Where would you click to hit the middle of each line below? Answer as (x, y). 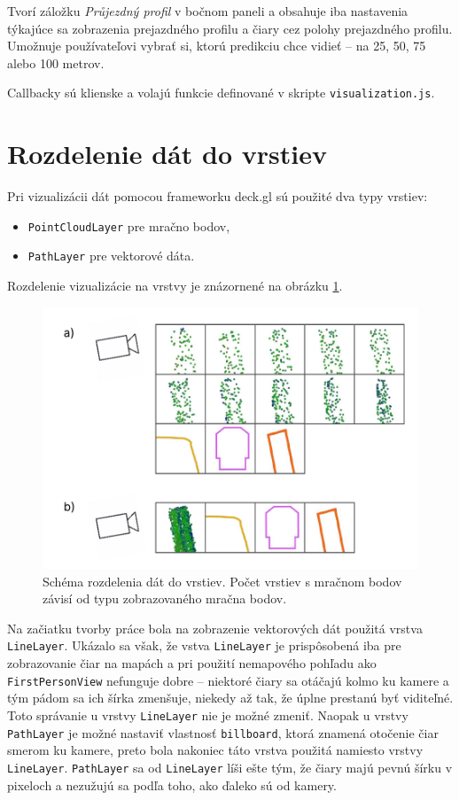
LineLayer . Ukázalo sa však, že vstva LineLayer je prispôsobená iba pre (204, 645)
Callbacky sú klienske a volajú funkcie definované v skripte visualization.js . (221, 93)
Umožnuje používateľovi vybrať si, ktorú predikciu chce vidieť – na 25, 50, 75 (217, 46)
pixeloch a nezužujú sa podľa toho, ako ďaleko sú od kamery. (172, 784)
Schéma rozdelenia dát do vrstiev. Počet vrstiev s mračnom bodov (222, 581)
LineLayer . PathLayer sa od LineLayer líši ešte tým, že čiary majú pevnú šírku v (230, 767)
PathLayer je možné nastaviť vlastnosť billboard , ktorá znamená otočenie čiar (223, 732)
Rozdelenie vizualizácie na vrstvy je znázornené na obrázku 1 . (175, 286)
